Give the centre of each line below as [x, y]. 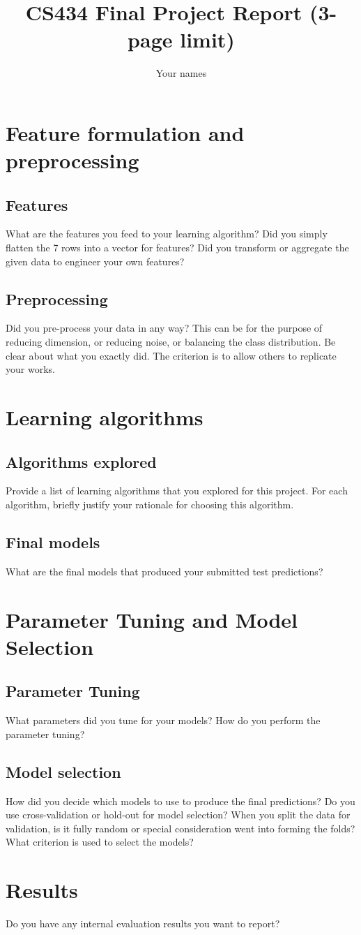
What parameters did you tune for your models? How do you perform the [163, 720]
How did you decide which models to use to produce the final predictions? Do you [180, 801]
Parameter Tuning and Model [152, 619]
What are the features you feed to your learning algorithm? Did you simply [167, 234]
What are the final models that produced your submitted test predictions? [164, 571]
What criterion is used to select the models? [100, 842]
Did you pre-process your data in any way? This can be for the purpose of [164, 328]
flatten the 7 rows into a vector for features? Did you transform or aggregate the [177, 248]
